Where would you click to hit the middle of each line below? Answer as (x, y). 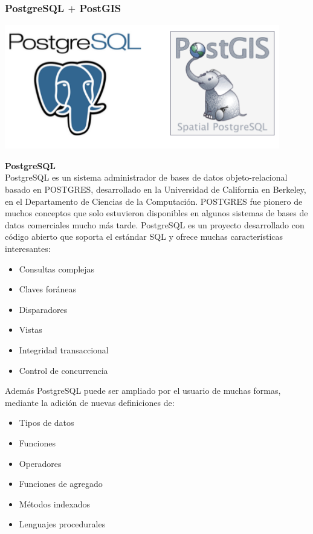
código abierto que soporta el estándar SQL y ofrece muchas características (144, 236)
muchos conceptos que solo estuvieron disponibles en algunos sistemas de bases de (156, 213)
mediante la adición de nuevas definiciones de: (90, 402)
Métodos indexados (55, 503)
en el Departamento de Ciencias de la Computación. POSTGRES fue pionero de (154, 201)
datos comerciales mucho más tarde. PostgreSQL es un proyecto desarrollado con (155, 224)
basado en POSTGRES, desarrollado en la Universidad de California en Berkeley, (156, 189)
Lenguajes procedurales (62, 524)
